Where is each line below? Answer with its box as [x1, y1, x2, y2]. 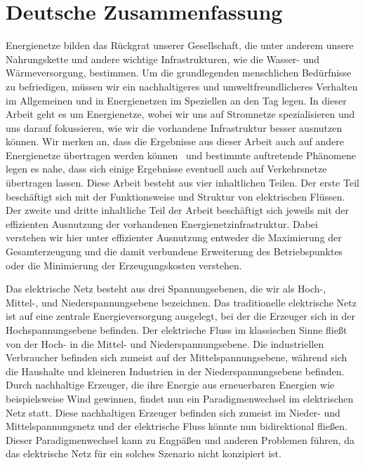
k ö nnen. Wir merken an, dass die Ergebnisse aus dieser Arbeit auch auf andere [6, 134, 344, 149]
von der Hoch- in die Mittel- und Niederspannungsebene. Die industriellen [6, 336, 324, 351]
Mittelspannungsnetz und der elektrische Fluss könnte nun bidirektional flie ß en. [6, 419, 347, 433]
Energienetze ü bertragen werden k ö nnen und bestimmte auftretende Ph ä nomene [6, 147, 356, 162]
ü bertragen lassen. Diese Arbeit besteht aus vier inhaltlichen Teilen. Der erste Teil [6, 175, 359, 190]
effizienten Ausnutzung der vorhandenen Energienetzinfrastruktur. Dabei [6, 216, 318, 231]
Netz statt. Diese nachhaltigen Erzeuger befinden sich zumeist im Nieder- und [6, 405, 340, 419]
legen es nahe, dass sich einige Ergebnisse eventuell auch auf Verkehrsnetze [6, 161, 327, 176]
